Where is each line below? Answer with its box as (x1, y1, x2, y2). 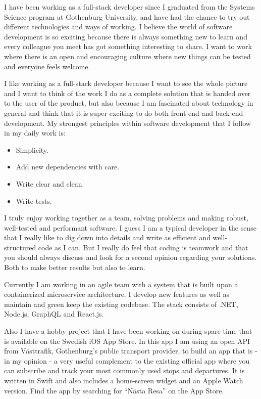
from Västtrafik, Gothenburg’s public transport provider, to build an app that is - (4, 345, 257, 356)
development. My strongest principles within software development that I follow (4, 117, 251, 128)
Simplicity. (16, 144, 48, 155)
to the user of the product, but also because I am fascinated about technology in (4, 98, 253, 108)
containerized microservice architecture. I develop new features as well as (4, 289, 230, 299)
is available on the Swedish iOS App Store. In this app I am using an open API (4, 335, 250, 346)
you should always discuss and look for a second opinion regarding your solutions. (4, 252, 257, 262)
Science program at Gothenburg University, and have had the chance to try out (4, 11, 250, 22)
